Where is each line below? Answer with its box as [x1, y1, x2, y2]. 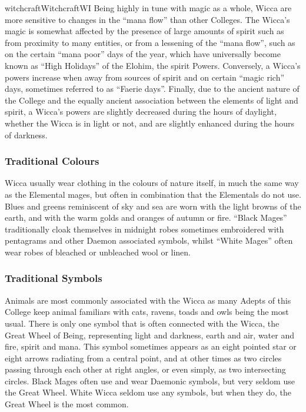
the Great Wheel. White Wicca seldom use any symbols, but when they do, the [5, 386, 291, 398]
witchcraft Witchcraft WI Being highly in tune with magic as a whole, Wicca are [5, 2, 292, 14]
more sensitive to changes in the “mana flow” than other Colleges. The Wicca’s [5, 13, 290, 25]
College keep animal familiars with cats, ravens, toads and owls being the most [5, 305, 289, 318]
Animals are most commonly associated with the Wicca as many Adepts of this [5, 294, 291, 306]
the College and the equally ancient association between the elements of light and [5, 94, 298, 106]
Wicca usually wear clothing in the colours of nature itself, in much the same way [5, 177, 299, 189]
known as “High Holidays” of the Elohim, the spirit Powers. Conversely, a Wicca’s [5, 59, 301, 71]
